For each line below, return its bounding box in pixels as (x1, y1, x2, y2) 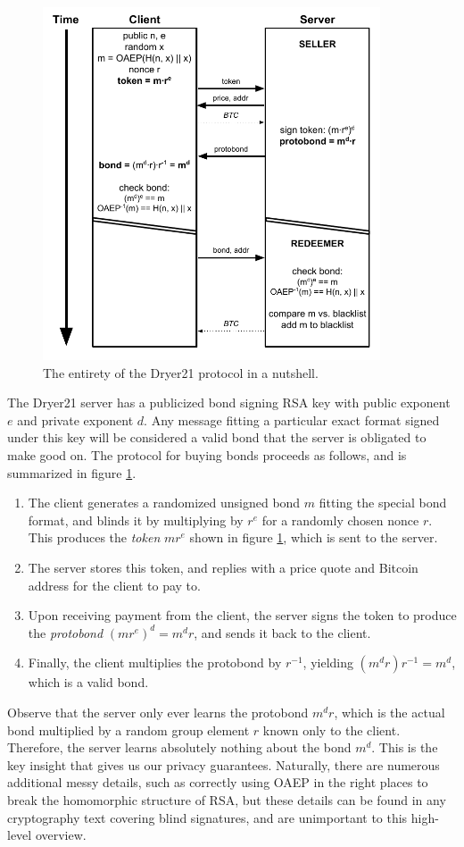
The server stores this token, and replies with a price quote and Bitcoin (28, 558, 418, 577)
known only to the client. (262, 720, 401, 739)
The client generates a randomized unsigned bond (28, 493, 301, 512)
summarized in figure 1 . (7, 463, 137, 482)
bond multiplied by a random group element (7, 720, 250, 739)
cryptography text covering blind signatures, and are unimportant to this (7, 808, 408, 826)
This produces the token (28, 528, 161, 547)
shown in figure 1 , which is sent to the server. (189, 528, 438, 547)
